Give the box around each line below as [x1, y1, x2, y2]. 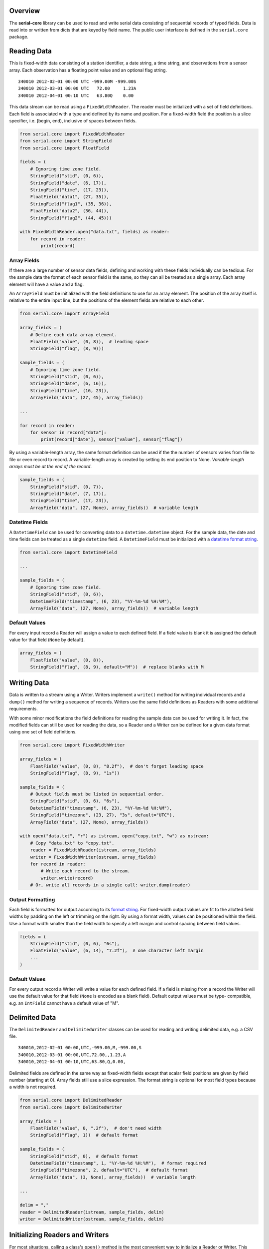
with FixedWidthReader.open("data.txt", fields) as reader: [19, 229, 170, 235]
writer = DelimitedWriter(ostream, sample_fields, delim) [19, 1217, 164, 1222]
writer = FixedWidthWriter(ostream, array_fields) [30, 854, 156, 860]
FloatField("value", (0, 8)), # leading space [30, 339, 149, 345]
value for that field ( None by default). [9, 637, 85, 643]
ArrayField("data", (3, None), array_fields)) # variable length [30, 1174, 196, 1180]
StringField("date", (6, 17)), [30, 180, 107, 186]
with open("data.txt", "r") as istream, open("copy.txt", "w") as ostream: [19, 833, 209, 839]
